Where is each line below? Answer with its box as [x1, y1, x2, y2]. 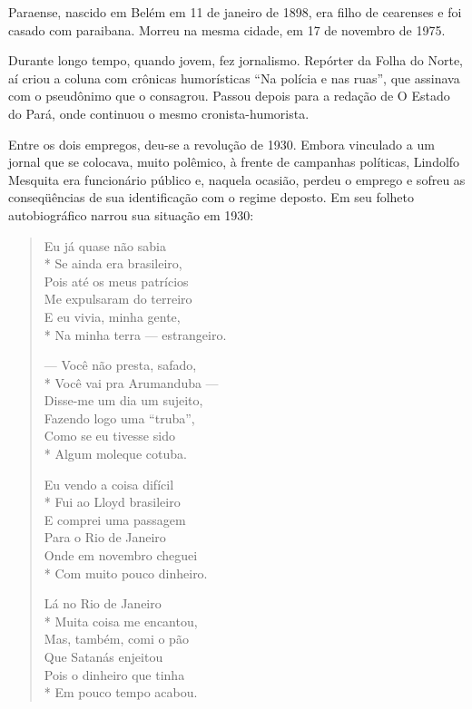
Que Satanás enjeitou [44, 647, 163, 665]
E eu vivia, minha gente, [44, 306, 181, 325]
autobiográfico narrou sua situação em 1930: [8, 205, 254, 224]
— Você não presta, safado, [44, 355, 197, 374]
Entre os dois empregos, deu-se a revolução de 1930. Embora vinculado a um [8, 134, 435, 153]
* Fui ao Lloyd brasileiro [44, 492, 181, 511]
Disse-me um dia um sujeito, [44, 391, 203, 410]
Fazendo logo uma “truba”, [44, 408, 195, 427]
